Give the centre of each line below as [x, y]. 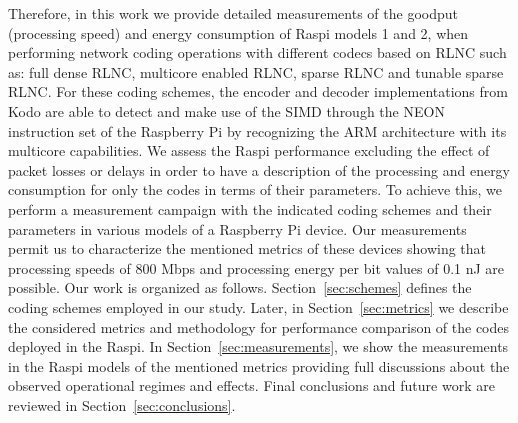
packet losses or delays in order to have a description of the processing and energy [259, 169]
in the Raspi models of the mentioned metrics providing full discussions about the [259, 365]
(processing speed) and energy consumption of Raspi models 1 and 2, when [238, 32]
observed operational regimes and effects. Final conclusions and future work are [251, 385]
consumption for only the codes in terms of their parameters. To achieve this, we [255, 189]
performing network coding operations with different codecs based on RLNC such [257, 52]
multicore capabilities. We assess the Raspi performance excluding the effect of [249, 150]
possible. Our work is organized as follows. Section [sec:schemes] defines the [240, 287]
